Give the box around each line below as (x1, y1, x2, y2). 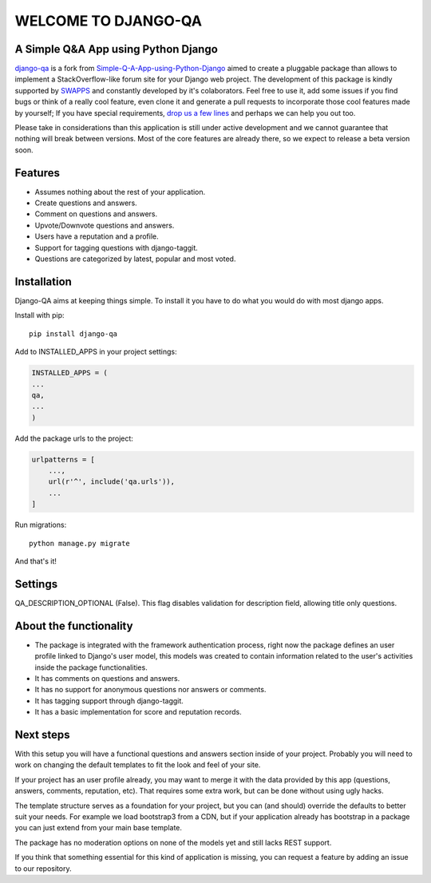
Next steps (14, 727, 70, 742)
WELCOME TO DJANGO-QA (14, 12, 203, 30)
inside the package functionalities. (34, 663, 148, 672)
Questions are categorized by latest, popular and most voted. (34, 254, 236, 263)
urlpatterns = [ (31, 455, 96, 464)
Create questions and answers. (34, 198, 137, 208)
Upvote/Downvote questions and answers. (34, 220, 175, 230)
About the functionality (14, 619, 133, 632)
